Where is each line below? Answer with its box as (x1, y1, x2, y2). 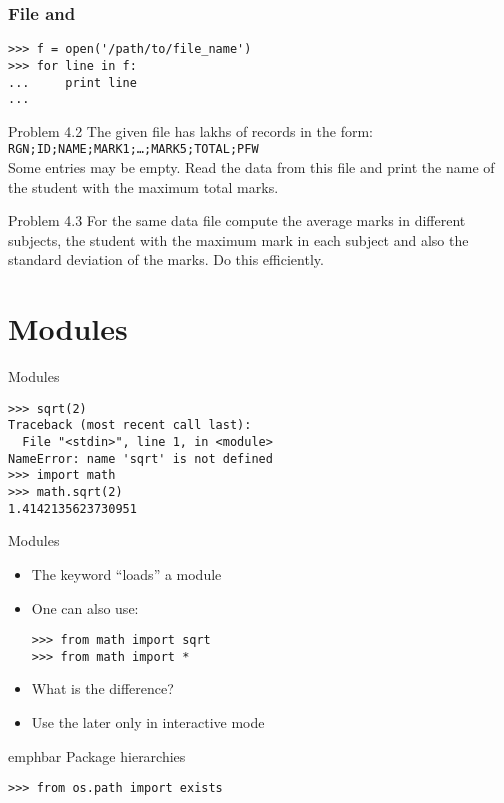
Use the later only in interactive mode (31, 712, 265, 733)
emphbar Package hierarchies (8, 745, 186, 766)
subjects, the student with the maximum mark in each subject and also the (8, 229, 469, 250)
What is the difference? (31, 678, 174, 699)
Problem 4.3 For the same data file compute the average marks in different (8, 210, 466, 231)
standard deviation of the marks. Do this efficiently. (8, 249, 324, 270)
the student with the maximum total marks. (8, 176, 279, 197)
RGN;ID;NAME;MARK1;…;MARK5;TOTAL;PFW (8, 142, 259, 157)
